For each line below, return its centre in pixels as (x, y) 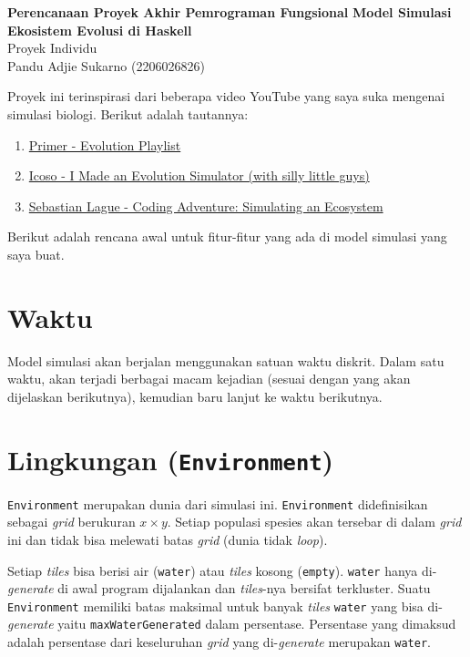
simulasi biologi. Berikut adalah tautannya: (128, 113)
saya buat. (36, 254)
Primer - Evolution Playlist (105, 144)
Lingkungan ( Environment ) (171, 459)
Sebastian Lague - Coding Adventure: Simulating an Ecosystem (206, 205)
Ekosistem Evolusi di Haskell (100, 30)
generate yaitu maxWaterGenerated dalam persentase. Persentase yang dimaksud (232, 624)
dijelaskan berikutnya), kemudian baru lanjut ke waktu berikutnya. (195, 396)
